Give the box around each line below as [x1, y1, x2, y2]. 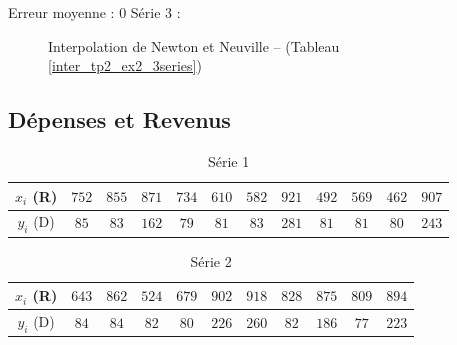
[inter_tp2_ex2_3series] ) [48, 55, 202, 76]
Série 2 [190, 250, 232, 271]
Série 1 [207, 150, 250, 171]
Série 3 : [130, 2, 181, 22]
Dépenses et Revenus [8, 104, 231, 135]
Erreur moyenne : [8, 2, 115, 22]
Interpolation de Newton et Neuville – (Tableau [48, 35, 340, 56]
